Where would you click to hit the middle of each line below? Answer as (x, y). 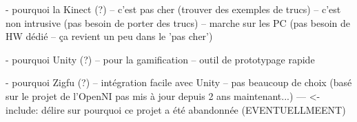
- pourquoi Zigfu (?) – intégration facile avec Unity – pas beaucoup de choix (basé (179, 82)
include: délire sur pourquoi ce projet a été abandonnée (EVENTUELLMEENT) (176, 109)
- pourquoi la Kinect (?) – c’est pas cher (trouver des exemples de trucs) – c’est (173, 9)
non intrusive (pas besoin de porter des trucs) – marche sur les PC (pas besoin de (178, 22)
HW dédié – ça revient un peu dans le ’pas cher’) (109, 36)
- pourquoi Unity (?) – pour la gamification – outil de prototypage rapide (160, 59)
